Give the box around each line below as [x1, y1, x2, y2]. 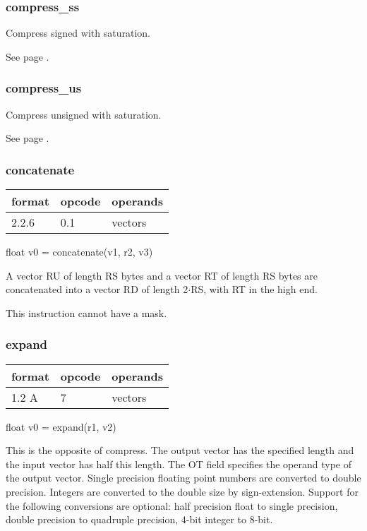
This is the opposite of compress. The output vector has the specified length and [6, 443, 354, 458]
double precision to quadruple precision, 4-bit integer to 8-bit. [6, 512, 273, 527]
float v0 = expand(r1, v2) [6, 419, 116, 434]
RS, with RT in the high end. [191, 282, 318, 297]
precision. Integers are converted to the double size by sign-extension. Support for [6, 484, 359, 499]
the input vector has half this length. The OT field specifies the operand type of [6, 456, 352, 471]
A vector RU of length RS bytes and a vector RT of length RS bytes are [6, 268, 318, 282]
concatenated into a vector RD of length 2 [6, 282, 188, 297]
